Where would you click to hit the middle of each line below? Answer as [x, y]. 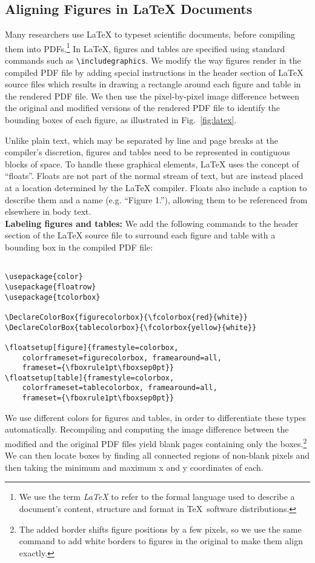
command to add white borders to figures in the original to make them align [161, 541]
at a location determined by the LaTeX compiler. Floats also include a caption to [156, 188]
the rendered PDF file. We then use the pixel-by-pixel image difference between [152, 96]
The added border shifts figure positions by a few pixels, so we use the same [160, 529]
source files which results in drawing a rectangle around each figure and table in [153, 84]
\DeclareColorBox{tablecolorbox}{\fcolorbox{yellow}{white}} [131, 327]
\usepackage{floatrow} [51, 287]
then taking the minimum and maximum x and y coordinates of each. [134, 467]
